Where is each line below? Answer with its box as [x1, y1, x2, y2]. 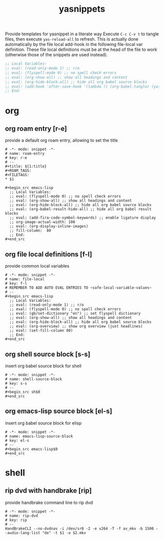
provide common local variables [5, 263, 70, 269]
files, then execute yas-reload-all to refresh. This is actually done [5, 36, 139, 42]
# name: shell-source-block [5, 377, 62, 382]
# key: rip [5, 517, 27, 522]
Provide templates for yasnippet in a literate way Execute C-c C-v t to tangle [5, 31, 159, 37]
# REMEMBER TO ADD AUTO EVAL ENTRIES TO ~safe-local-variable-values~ [5, 285, 152, 291]
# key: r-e [5, 156, 27, 160]
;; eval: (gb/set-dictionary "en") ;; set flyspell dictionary [9, 311, 141, 316]
